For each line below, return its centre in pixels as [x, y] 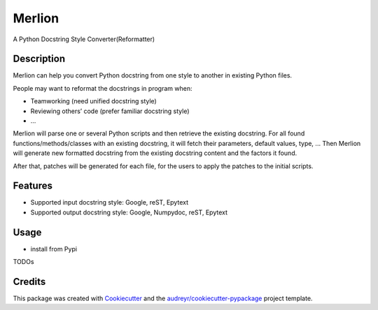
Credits [29, 282]
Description [39, 59]
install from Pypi [54, 249]
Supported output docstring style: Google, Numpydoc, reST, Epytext [129, 212]
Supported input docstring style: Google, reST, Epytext [110, 202]
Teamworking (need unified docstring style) [93, 101]
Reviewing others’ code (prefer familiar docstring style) [110, 111]
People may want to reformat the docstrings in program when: [103, 88]
